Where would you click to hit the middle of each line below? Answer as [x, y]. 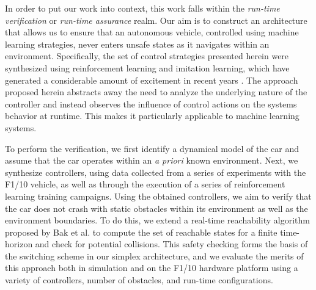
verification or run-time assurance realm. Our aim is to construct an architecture [156, 20]
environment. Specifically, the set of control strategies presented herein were [147, 56]
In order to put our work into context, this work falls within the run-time [142, 8]
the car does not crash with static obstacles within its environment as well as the [156, 208]
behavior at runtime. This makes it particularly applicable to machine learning [152, 116]
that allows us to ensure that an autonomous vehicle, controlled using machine [152, 32]
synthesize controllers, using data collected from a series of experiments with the [156, 172]
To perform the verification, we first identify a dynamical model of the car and [152, 148]
